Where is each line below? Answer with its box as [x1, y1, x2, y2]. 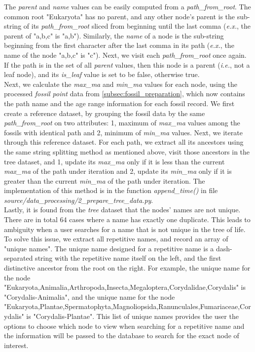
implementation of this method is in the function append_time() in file [4, 185, 218, 196]
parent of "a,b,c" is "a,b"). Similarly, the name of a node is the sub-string [4, 30, 224, 40]
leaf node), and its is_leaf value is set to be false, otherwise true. [4, 69, 200, 79]
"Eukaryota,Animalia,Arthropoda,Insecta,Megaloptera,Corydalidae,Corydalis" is [4, 282, 246, 292]
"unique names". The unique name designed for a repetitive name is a [4, 243, 214, 253]
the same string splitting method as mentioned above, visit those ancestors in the [4, 146, 250, 156]
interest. [4, 340, 29, 350]
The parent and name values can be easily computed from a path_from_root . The [4, 1, 251, 11]
